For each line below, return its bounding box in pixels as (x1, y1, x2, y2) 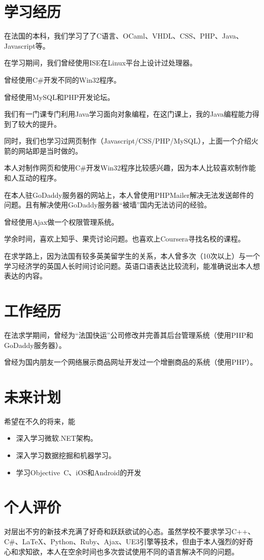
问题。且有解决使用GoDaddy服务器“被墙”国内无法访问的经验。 (4, 199, 211, 210)
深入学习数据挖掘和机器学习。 (16, 450, 116, 461)
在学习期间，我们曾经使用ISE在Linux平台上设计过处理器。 (4, 57, 197, 68)
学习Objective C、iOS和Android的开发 (16, 467, 142, 477)
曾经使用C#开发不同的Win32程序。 (4, 74, 121, 85)
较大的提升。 (18, 118, 61, 129)
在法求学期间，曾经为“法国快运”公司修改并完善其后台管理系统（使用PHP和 (4, 329, 253, 340)
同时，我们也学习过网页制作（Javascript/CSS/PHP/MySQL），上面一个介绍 (4, 135, 251, 146)
